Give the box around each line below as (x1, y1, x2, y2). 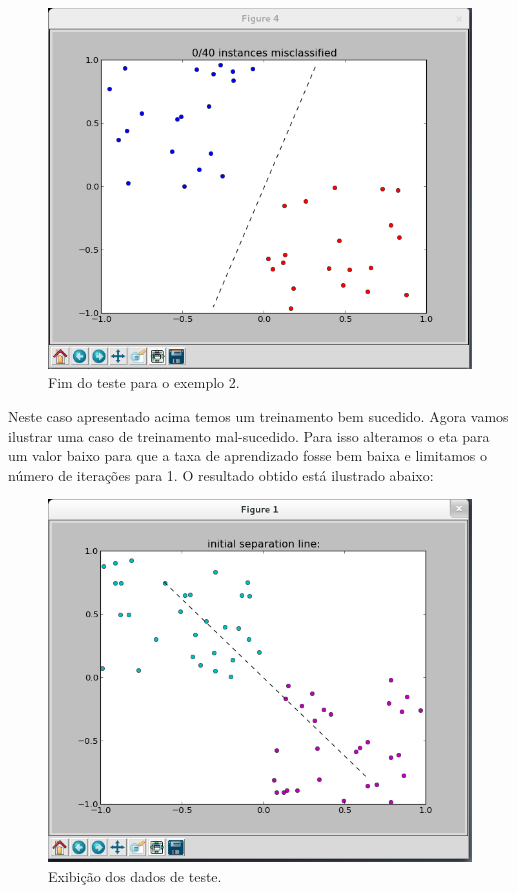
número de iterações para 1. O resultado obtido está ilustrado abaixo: (8, 464, 434, 485)
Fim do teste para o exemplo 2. (48, 372, 240, 393)
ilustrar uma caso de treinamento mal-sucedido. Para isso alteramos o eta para (8, 425, 490, 446)
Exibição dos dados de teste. (48, 865, 222, 886)
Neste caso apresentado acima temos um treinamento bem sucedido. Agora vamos (8, 405, 509, 426)
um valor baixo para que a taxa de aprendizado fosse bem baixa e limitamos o (8, 445, 488, 466)
